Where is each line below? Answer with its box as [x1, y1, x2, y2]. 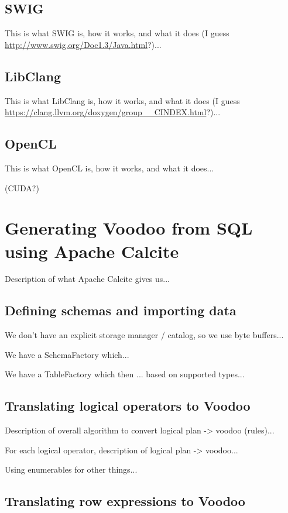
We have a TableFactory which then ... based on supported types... [5, 368, 245, 380]
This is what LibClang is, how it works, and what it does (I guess [5, 94, 240, 106]
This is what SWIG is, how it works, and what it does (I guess [5, 27, 229, 39]
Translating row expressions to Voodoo [5, 492, 245, 510]
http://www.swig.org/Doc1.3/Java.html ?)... [5, 38, 162, 50]
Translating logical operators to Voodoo [5, 397, 251, 415]
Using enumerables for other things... [5, 463, 138, 476]
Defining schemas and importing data [5, 301, 236, 319]
